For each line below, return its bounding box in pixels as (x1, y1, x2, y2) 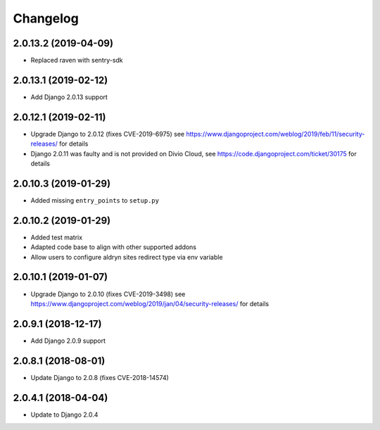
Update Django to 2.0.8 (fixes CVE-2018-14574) (30, 373, 169, 381)
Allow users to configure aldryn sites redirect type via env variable (30, 253, 223, 261)
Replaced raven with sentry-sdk (30, 56, 123, 65)
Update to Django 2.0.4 (30, 410, 99, 419)
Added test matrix (30, 233, 83, 241)
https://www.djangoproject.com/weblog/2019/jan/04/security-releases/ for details (30, 299, 270, 308)
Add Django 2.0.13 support (30, 92, 108, 101)
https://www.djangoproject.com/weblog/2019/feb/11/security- (186, 129, 365, 138)
